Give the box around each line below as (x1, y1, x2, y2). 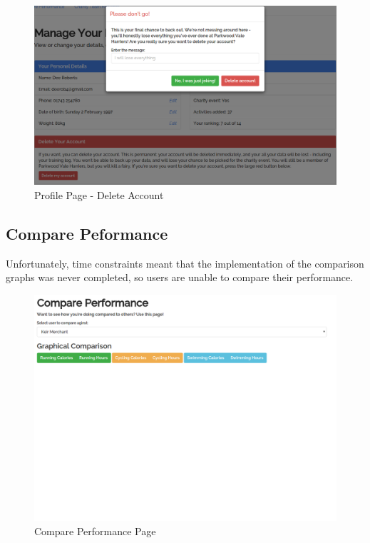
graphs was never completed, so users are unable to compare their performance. (6, 270, 354, 285)
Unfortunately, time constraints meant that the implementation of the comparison (6, 255, 364, 270)
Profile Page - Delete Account (34, 187, 164, 202)
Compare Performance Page (34, 523, 156, 538)
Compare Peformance (6, 222, 168, 244)
